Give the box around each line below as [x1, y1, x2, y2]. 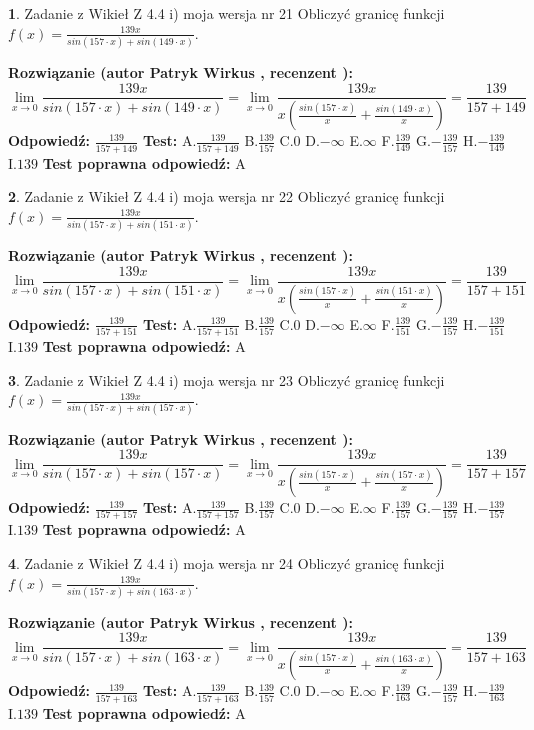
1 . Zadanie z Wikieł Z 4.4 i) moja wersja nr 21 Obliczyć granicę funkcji [8, 3, 445, 23]
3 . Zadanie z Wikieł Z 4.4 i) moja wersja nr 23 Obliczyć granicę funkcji [8, 369, 445, 390]
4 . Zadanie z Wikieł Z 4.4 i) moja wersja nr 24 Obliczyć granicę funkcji [8, 552, 445, 573]
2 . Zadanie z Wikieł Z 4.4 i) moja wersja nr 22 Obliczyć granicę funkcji [8, 186, 445, 207]
